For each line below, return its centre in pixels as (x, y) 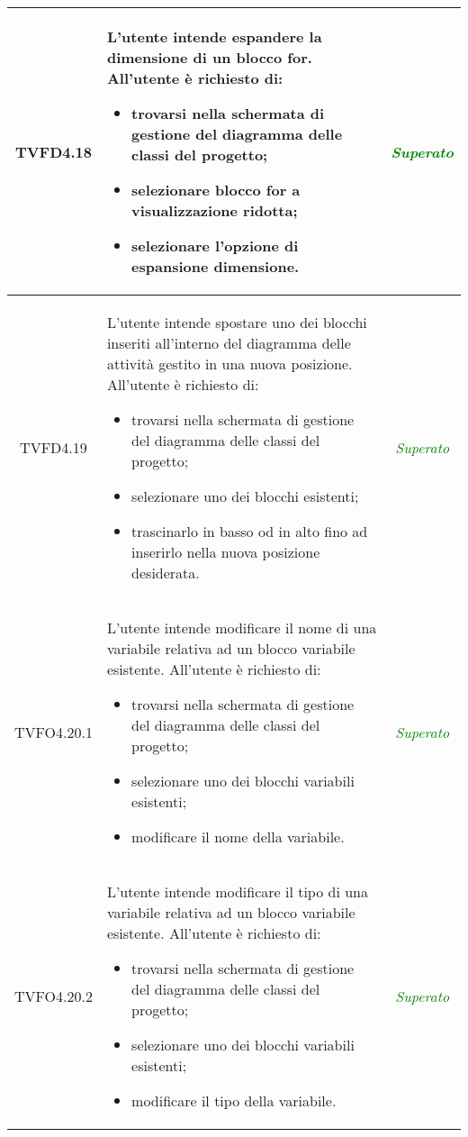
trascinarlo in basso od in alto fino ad (250, 531)
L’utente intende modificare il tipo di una (237, 891)
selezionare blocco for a (216, 190)
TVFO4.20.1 (54, 732)
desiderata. (166, 573)
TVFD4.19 (54, 447)
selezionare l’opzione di (215, 246)
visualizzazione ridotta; (215, 210)
